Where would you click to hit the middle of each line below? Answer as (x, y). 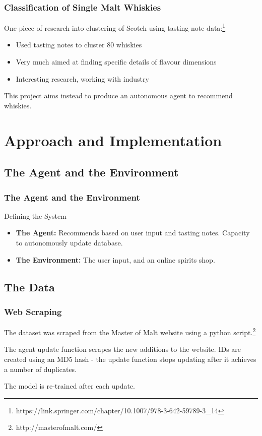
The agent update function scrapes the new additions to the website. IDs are (123, 349)
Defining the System (35, 215)
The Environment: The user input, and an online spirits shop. (115, 259)
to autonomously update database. (69, 242)
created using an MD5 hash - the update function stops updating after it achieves (130, 359)
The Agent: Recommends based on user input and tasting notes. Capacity (133, 233)
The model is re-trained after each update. (70, 386)
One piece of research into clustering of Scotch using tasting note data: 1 (115, 27)
